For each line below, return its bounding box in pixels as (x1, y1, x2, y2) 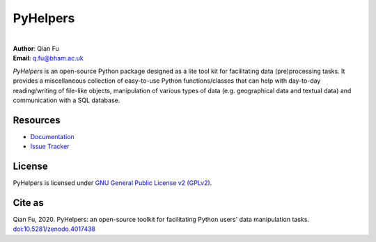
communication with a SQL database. (13, 96, 120, 104)
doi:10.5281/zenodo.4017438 (13, 225, 96, 233)
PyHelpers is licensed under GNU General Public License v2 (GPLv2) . (13, 179, 212, 187)
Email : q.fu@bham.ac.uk (13, 54, 84, 63)
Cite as (13, 197, 45, 209)
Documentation (30, 132, 75, 140)
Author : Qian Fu (13, 44, 59, 52)
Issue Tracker (30, 143, 70, 151)
